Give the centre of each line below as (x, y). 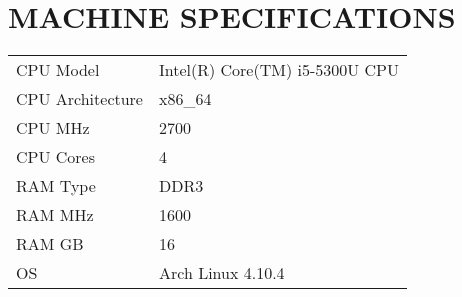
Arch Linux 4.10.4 (221, 273)
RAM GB (50, 244)
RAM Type (56, 186)
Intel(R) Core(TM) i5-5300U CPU (279, 70)
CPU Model (58, 70)
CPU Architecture (79, 99)
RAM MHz (55, 215)
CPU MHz (53, 128)
